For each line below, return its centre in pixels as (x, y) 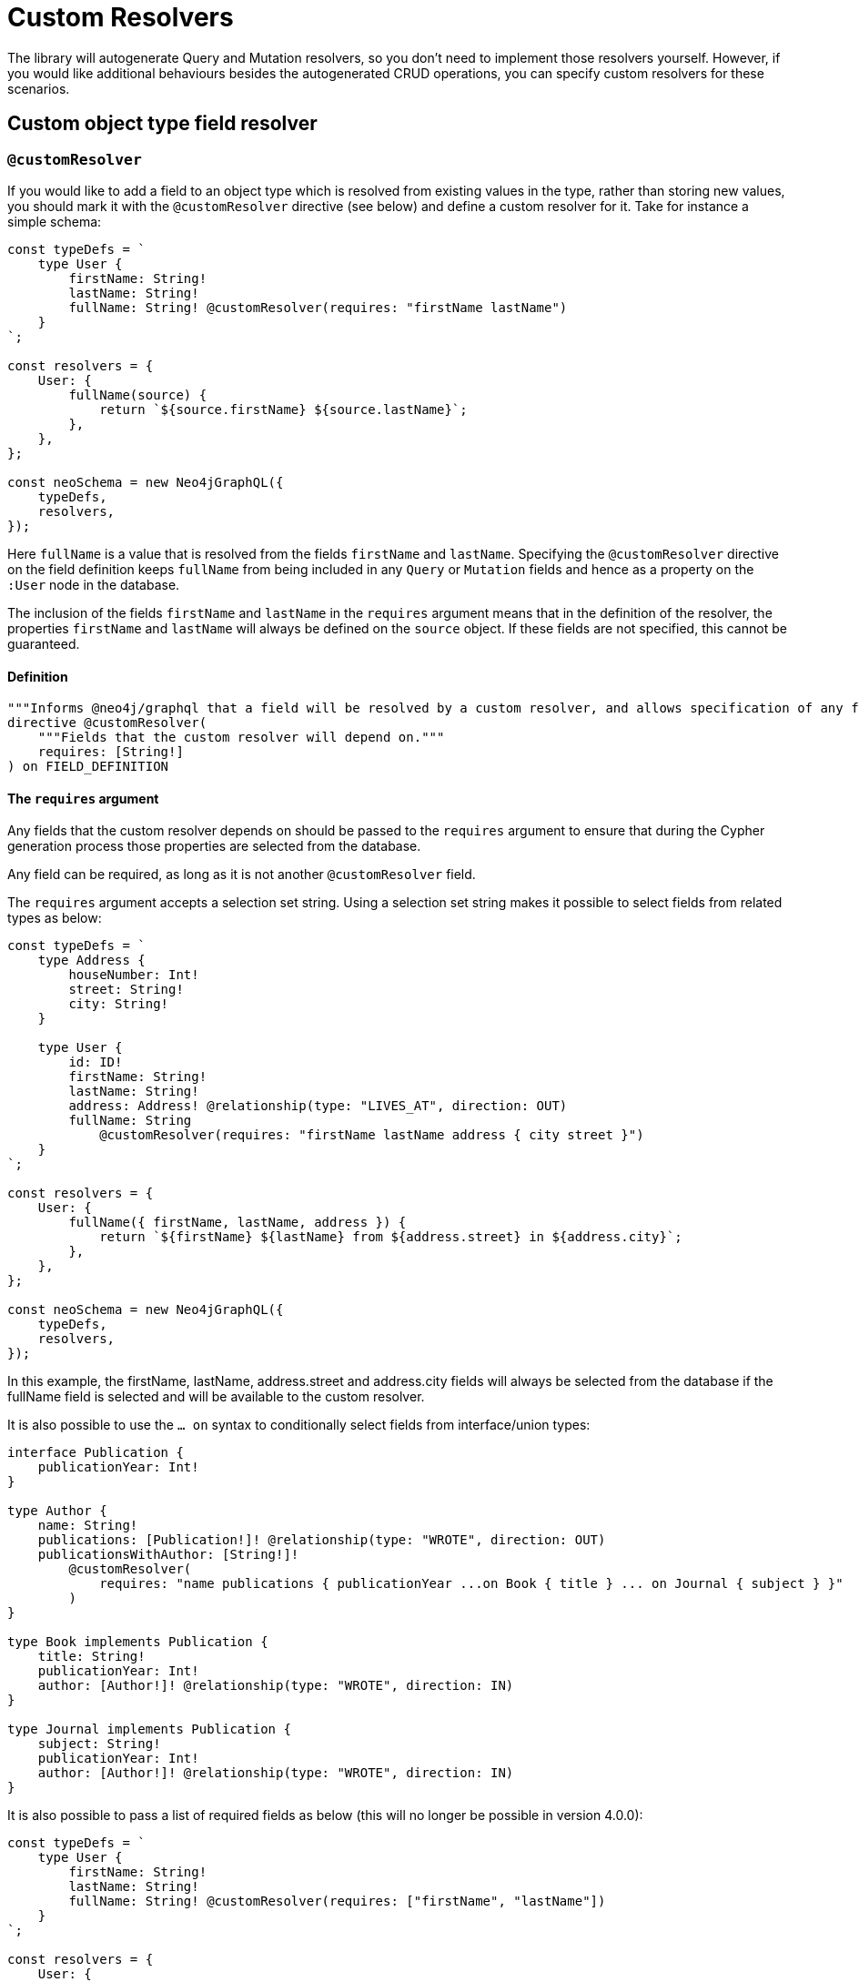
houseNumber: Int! (134, 975)
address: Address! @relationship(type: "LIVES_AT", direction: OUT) (318, 1106)
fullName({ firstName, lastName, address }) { (237, 1223)
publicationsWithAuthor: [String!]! (168, 1555)
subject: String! (99, 1744)
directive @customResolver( (107, 723)
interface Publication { (96, 1453)
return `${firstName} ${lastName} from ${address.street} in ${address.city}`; (391, 1237)
